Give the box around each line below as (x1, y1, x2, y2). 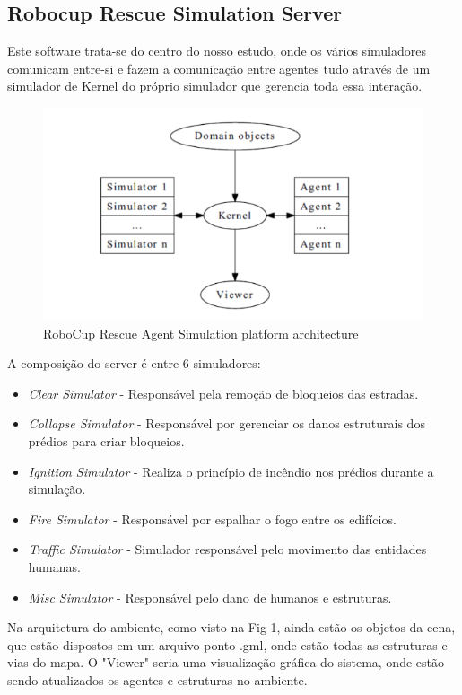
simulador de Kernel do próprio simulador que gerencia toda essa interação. (7, 76, 423, 95)
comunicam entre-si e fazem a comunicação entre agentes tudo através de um (7, 58, 431, 77)
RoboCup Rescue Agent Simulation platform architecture (43, 323, 359, 342)
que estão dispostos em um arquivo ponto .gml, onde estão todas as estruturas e (7, 635, 448, 654)
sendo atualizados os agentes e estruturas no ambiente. (7, 670, 308, 689)
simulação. (28, 479, 86, 498)
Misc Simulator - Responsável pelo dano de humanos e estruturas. (28, 587, 392, 606)
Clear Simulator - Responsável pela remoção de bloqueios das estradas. (28, 383, 419, 402)
